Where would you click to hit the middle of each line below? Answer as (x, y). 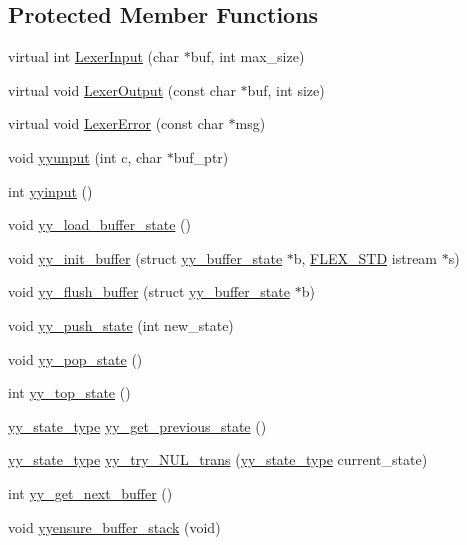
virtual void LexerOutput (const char (122, 89)
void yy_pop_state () (75, 358)
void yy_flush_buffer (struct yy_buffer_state (149, 291)
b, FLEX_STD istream (365, 257)
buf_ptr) (201, 156)
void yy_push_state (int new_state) (121, 324)
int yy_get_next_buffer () (90, 492)
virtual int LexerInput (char (94, 56)
